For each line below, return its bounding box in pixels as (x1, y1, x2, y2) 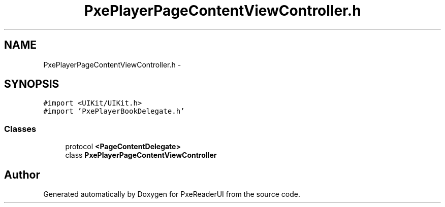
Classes (4, 123, 37, 134)
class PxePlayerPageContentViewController (65, 151, 217, 160)
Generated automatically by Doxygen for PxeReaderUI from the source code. (43, 190, 300, 199)
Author (4, 168, 40, 181)
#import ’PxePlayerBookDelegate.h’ (43, 107, 185, 116)
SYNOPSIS (4, 78, 59, 91)
